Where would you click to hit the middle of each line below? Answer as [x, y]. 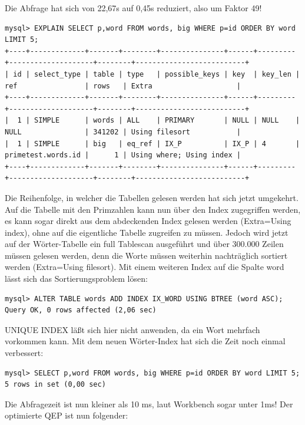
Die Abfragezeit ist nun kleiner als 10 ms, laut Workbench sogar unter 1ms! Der [149, 403]
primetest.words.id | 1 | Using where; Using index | [123, 155]
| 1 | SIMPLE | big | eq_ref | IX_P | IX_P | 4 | [152, 144]
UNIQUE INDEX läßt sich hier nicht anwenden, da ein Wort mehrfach [132, 329]
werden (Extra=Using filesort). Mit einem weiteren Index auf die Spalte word [145, 267]
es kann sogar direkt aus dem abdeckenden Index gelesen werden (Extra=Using [148, 221]
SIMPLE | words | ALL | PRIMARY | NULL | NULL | [167, 121]
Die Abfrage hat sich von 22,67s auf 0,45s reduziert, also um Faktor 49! [133, 8]
